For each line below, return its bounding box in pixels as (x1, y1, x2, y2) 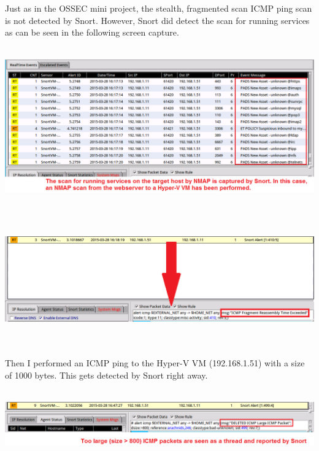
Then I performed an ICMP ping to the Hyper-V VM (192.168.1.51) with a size (5, 356, 305, 369)
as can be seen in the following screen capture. (5, 26, 179, 39)
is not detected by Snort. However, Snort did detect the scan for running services (5, 13, 310, 26)
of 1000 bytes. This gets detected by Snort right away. (5, 368, 208, 381)
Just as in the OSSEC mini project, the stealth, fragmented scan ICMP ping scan (5, 2, 312, 15)
